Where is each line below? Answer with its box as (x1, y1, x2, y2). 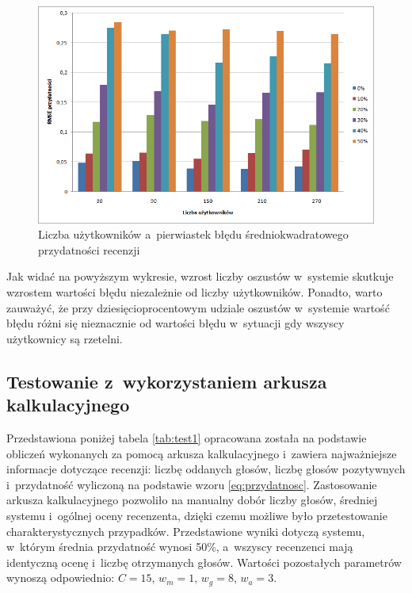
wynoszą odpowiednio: (6, 569, 115, 586)
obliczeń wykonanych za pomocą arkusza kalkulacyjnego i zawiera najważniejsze (6, 445, 397, 461)
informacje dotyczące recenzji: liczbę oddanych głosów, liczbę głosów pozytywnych (6, 461, 406, 477)
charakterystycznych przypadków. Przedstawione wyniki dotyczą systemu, (6, 522, 365, 539)
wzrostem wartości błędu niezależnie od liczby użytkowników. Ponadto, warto (6, 283, 383, 300)
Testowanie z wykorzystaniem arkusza (6, 369, 327, 393)
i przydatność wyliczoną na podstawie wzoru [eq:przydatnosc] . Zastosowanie (6, 476, 377, 492)
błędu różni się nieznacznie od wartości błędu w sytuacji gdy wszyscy (6, 315, 345, 331)
